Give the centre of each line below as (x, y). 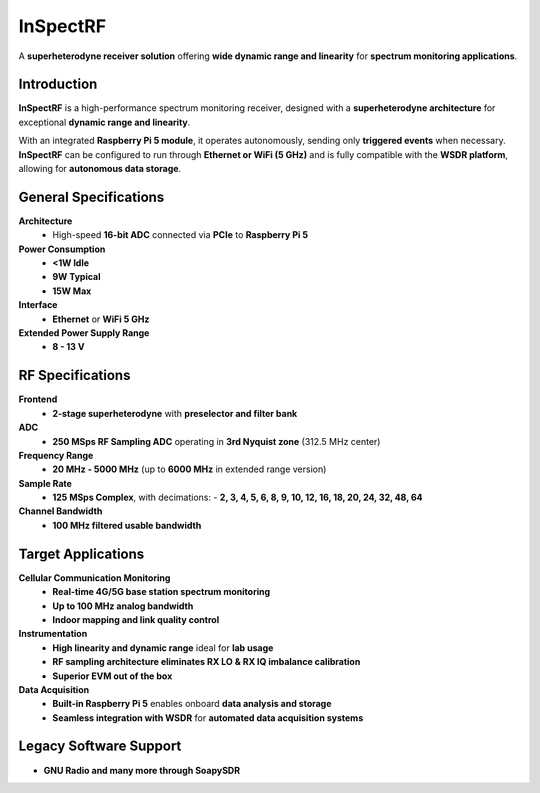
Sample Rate (45, 483)
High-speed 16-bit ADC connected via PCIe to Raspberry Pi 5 (180, 235)
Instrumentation (53, 634)
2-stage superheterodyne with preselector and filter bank (175, 413)
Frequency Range (56, 455)
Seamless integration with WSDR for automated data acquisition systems (208, 717)
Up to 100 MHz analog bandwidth (123, 606)
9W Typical (76, 277)
